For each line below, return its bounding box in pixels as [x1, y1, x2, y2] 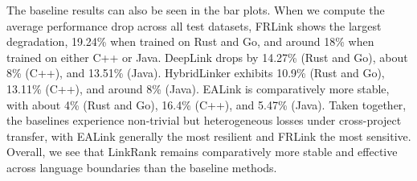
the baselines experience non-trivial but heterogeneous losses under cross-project [6, 112, 402, 129]
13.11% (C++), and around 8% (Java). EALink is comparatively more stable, [6, 80, 390, 97]
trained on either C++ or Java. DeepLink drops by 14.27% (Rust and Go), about [6, 48, 408, 65]
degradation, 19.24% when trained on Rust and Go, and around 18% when [6, 33, 374, 50]
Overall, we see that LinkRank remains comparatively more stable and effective [6, 143, 398, 160]
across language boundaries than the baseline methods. [6, 158, 277, 175]
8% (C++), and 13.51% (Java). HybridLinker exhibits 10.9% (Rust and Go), [6, 64, 385, 81]
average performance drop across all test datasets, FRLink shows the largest [6, 17, 382, 34]
